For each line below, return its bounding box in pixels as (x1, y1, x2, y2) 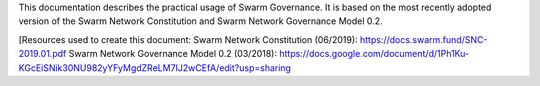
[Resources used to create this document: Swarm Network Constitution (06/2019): (18, 33, 359, 45)
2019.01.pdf (18, 48, 67, 60)
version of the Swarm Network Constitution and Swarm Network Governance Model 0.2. (18, 15, 384, 27)
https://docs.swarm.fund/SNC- (359, 33, 488, 45)
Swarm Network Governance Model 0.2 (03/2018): (68, 48, 278, 60)
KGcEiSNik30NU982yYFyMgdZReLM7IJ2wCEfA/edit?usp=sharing (18, 61, 292, 74)
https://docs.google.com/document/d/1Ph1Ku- (278, 48, 470, 60)
